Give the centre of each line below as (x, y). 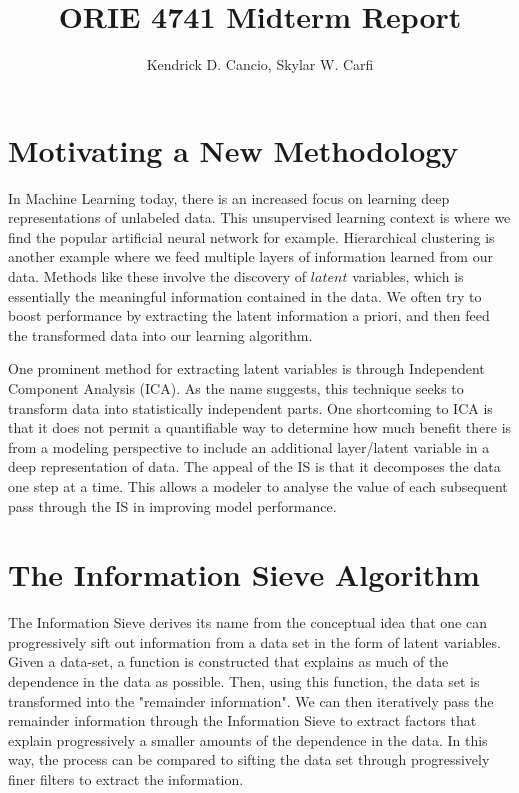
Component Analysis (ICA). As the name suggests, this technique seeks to (236, 388)
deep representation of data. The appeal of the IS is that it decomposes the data (254, 466)
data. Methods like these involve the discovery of (157, 276)
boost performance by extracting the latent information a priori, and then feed (249, 315)
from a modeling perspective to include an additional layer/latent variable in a (249, 446)
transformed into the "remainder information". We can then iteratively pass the (251, 700)
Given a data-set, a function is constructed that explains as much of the (228, 661)
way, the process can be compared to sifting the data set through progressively (249, 759)
